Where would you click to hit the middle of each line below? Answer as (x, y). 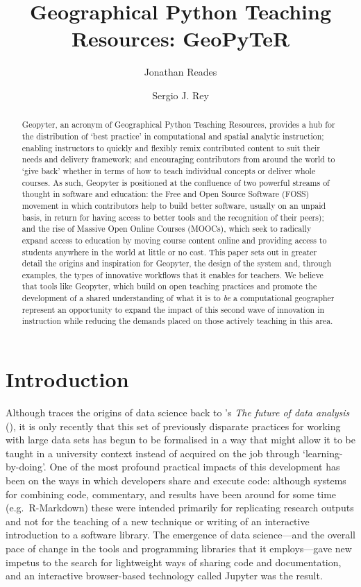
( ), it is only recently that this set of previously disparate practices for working (173, 426)
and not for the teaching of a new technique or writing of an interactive (158, 521)
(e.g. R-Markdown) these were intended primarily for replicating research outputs (180, 508)
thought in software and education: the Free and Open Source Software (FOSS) (166, 194)
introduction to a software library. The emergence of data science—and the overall (180, 535)
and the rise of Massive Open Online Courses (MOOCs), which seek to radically (167, 229)
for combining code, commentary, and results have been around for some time (171, 494)
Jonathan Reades (180, 72)
